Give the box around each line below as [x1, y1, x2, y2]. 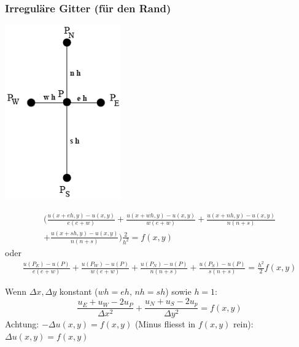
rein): [233, 318, 254, 330]
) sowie [165, 285, 192, 298]
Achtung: [5, 318, 39, 330]
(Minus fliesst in [134, 318, 196, 330]
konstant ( [59, 285, 98, 298]
